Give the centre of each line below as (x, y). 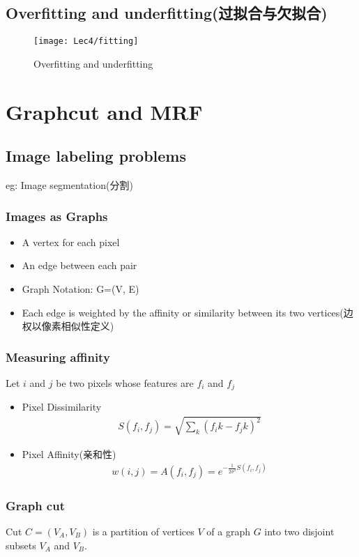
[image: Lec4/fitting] (86, 41)
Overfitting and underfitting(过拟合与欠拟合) (167, 13)
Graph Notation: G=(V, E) (81, 289)
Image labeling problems (96, 156)
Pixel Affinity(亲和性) (69, 453)
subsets (21, 545)
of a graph (228, 531)
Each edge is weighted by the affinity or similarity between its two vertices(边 (188, 312)
